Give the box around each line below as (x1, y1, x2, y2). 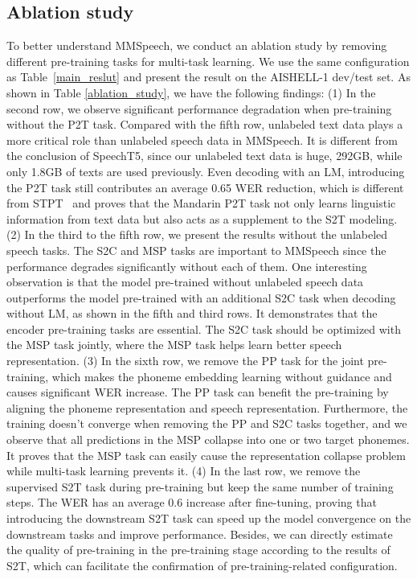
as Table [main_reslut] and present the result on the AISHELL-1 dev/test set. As (6, 68, 411, 85)
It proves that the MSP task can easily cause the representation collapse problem (6, 446, 406, 463)
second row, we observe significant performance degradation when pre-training (6, 100, 392, 117)
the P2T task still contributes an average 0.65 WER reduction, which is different (6, 179, 404, 195)
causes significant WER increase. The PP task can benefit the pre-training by (6, 384, 389, 400)
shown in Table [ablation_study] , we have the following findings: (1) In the (6, 84, 376, 101)
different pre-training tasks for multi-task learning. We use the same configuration (6, 52, 410, 69)
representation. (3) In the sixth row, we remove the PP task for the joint (6, 352, 364, 369)
